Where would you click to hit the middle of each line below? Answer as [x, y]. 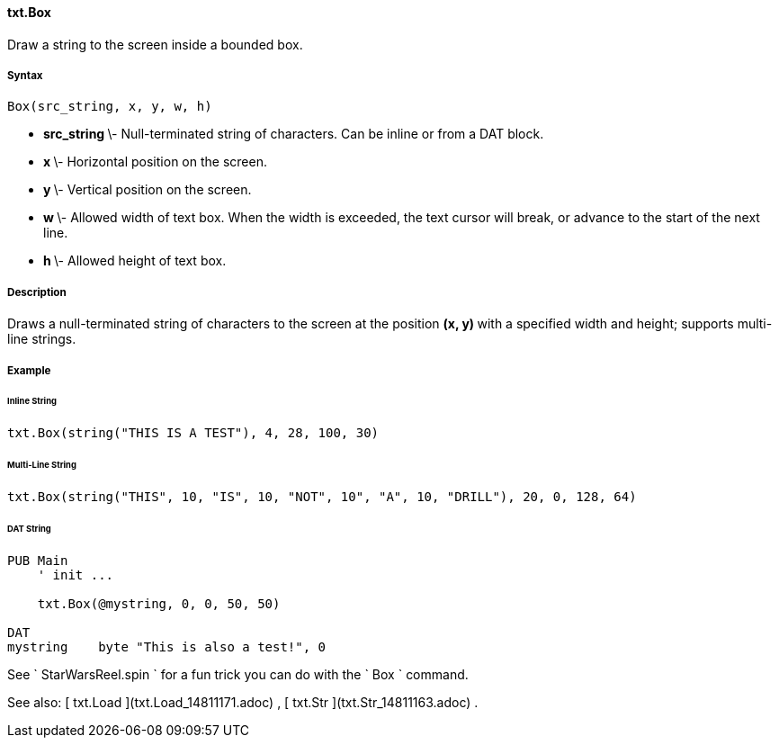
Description [37, 292]
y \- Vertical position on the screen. [148, 190]
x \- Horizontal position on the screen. [155, 162]
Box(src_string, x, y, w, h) [110, 107]
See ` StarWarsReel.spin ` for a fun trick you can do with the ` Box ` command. [238, 674]
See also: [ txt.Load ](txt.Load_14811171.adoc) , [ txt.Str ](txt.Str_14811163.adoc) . [243, 702]
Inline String [32, 401]
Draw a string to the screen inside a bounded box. [155, 44]
